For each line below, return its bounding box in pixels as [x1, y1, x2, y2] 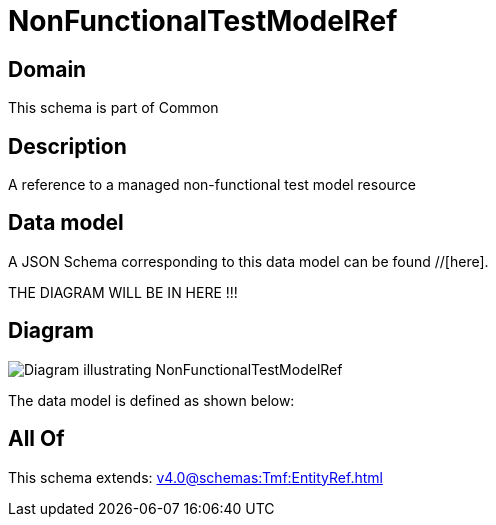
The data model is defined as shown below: [8, 391, 295, 409]
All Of [8, 426, 65, 452]
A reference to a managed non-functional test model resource [8, 176, 417, 194]
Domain [8, 56, 87, 82]
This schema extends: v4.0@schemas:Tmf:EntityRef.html [8, 468, 383, 486]
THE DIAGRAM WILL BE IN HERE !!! [8, 283, 238, 301]
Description [8, 133, 127, 159]
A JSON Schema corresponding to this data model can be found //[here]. [8, 252, 489, 270]
